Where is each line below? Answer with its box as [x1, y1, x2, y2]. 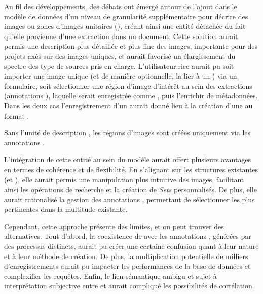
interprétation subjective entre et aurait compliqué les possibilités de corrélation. [4, 280, 254, 291]
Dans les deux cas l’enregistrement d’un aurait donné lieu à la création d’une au [4, 100, 253, 111]
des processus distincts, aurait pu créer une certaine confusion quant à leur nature [4, 241, 259, 251]
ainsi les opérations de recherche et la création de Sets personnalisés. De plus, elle [4, 184, 257, 195]
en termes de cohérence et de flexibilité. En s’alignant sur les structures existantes [4, 164, 258, 174]
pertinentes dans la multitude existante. [4, 204, 128, 214]
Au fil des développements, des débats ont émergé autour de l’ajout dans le [4, 1, 237, 11]
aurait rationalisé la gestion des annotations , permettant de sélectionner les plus [4, 194, 255, 204]
